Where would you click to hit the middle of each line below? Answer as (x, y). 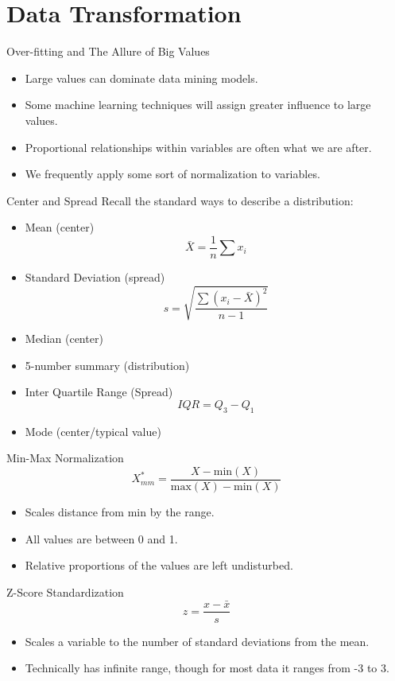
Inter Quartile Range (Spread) (99, 392)
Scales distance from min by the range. (120, 511)
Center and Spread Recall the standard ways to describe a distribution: (180, 200)
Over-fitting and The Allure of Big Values (108, 51)
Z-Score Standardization (65, 591)
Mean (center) (60, 227)
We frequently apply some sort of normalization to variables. (172, 174)
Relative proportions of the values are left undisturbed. (159, 565)
